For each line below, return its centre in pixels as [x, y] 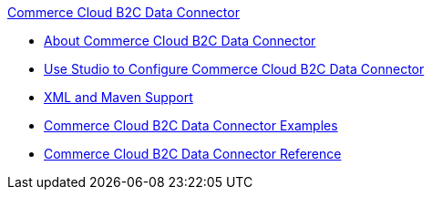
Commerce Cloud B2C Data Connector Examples [191, 125]
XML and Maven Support [118, 97]
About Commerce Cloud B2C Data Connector [180, 41]
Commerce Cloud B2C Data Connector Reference [193, 154]
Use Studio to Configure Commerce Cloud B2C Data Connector [234, 69]
